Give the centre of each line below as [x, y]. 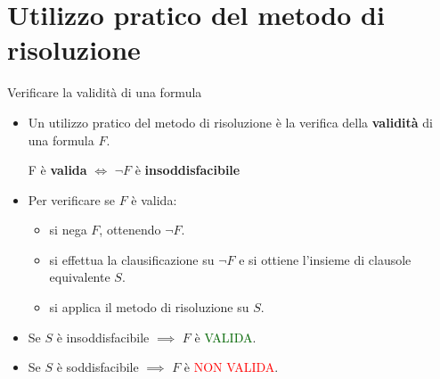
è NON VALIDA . [231, 367]
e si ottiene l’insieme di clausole [325, 259]
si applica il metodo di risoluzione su [149, 307]
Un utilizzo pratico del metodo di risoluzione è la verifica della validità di [230, 122]
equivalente [80, 277]
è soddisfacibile [98, 367]
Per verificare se [71, 199]
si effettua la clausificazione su [132, 259]
